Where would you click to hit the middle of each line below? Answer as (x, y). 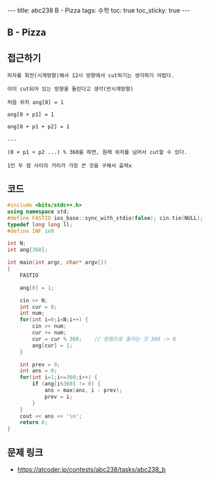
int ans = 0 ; (39, 371)
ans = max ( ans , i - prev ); (83, 391)
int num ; (32, 314)
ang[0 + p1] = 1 (31, 115)
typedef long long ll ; (40, 224)
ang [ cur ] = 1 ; (52, 345)
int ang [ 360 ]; (28, 250)
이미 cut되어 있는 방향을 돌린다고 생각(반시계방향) (70, 89)
